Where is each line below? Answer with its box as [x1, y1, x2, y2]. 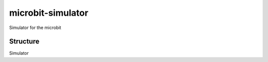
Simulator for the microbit [9, 25, 62, 31]
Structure [9, 37, 40, 46]
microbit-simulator [9, 7, 89, 18]
